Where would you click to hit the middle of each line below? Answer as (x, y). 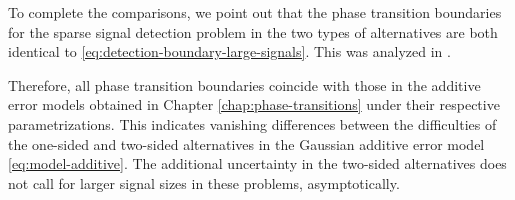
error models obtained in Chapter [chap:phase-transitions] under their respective (254, 104)
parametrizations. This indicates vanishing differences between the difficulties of (252, 123)
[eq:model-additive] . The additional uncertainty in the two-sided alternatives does (257, 163)
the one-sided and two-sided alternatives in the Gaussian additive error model (246, 143)
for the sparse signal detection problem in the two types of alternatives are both (253, 31)
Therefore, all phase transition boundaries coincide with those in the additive (244, 84)
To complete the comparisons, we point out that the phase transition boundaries (255, 12)
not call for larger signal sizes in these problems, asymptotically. (204, 182)
